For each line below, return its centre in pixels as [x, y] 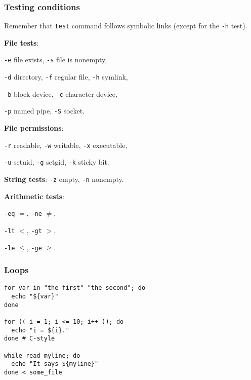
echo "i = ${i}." [40, 330]
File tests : [22, 42]
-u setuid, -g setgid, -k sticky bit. [57, 162]
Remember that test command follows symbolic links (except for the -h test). [126, 26]
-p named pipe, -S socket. [45, 111]
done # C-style [30, 339]
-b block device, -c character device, [61, 93]
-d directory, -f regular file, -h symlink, [66, 77]
